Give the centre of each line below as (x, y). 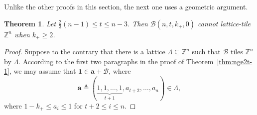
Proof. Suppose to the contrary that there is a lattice (85, 52)
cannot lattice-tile (224, 23)
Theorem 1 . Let (30, 23)
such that (206, 52)
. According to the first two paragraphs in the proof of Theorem (116, 61)
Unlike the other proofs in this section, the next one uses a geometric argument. (126, 6)
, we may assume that (43, 71)
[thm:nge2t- (235, 61)
